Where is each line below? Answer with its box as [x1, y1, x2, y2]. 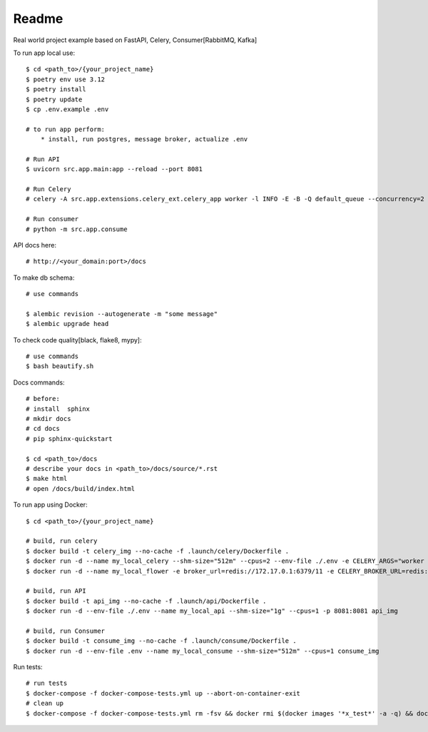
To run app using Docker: [13, 500, 88, 509]
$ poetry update [26, 95, 83, 103]
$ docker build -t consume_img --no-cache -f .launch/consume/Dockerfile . [26, 637, 297, 645]
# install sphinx [26, 405, 91, 413]
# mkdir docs [26, 415, 71, 423]
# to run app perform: [26, 125, 106, 133]
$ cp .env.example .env [26, 105, 109, 113]
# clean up [26, 699, 64, 708]
